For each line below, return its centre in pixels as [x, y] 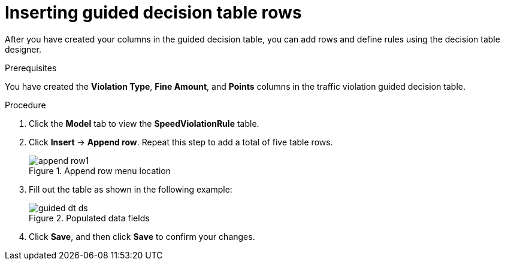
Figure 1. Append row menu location [100, 170]
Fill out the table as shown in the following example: [131, 189]
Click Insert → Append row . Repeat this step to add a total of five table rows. [181, 142]
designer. [23, 49]
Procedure [25, 105]
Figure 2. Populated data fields [89, 218]
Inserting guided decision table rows [153, 13]
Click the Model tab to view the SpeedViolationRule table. [144, 123]
